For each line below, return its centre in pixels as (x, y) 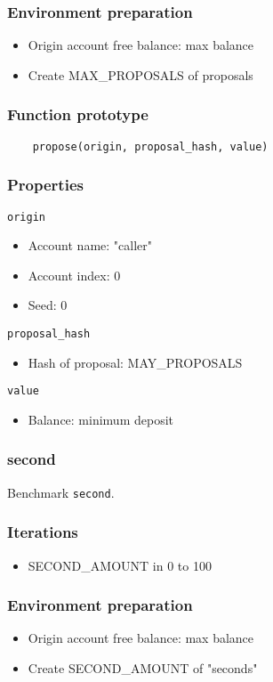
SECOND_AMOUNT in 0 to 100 (120, 565)
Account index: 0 (74, 275)
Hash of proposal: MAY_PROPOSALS (135, 362)
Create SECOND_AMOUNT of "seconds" (143, 667)
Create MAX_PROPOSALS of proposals (141, 74)
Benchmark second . (61, 492)
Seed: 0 (48, 305)
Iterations (43, 532)
